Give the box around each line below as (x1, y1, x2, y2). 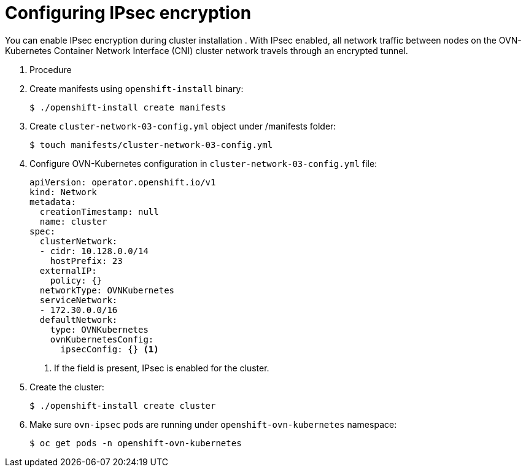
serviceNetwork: (39, 295, 118, 305)
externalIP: (39, 265, 97, 276)
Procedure (29, 64, 72, 75)
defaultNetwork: (39, 314, 118, 325)
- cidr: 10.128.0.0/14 (39, 246, 149, 256)
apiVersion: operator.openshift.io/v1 (29, 177, 216, 187)
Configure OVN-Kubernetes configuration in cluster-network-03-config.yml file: (29, 158, 377, 169)
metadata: (29, 196, 76, 207)
